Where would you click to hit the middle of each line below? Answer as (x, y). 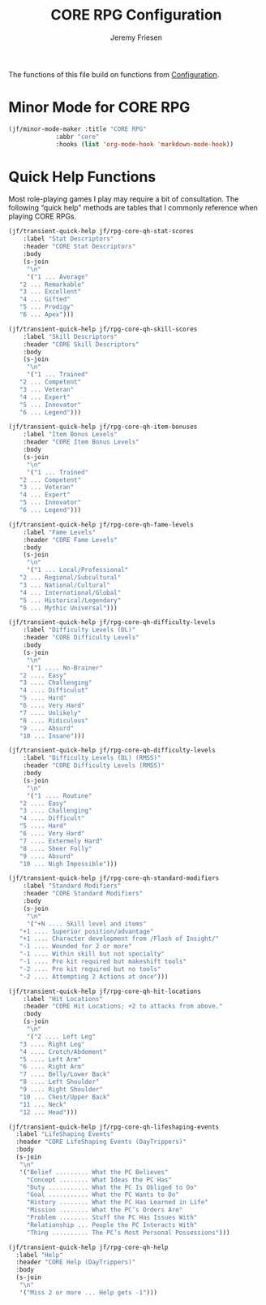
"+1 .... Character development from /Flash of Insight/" (119, 939)
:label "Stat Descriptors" (69, 239)
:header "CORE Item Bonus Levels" (81, 442)
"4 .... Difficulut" (54, 691)
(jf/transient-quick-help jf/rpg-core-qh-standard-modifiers (114, 878)
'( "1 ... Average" (58, 277)
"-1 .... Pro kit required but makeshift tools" (103, 962)
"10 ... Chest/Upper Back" (65, 1097)
